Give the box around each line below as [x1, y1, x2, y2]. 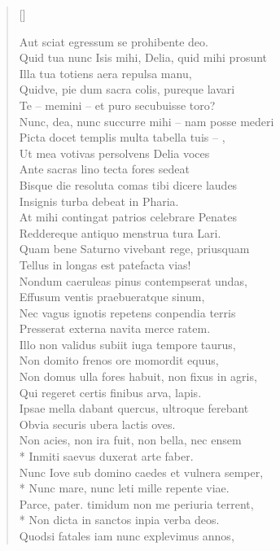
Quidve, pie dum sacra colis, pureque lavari [19, 81, 235, 98]
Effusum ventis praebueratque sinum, [19, 288, 205, 305]
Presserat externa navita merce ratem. [19, 320, 211, 337]
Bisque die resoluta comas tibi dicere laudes [19, 176, 238, 193]
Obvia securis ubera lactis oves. [19, 415, 176, 432]
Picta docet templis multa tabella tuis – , [19, 129, 225, 146]
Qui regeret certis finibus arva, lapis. [19, 383, 202, 400]
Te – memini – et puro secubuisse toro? [19, 96, 216, 113]
